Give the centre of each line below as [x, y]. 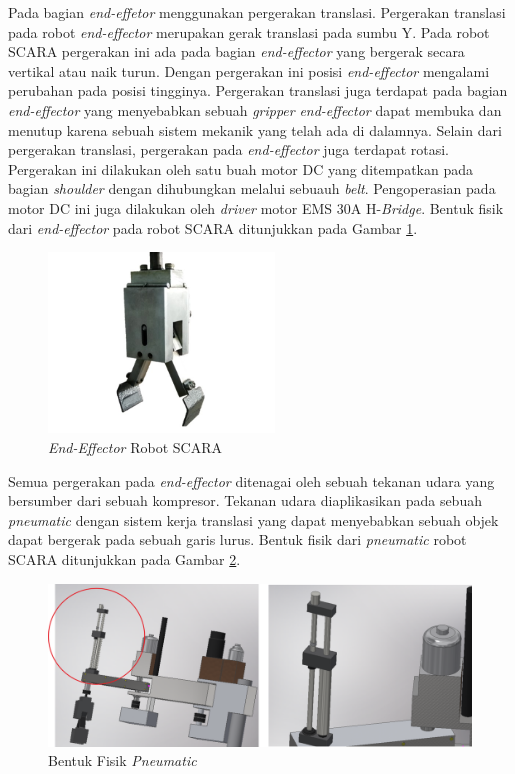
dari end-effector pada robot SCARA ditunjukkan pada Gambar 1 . [213, 227]
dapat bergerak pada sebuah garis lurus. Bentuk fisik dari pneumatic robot [237, 539]
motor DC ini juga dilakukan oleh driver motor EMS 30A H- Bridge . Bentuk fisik [256, 207]
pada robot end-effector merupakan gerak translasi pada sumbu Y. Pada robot [249, 31]
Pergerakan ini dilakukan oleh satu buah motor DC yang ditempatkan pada [240, 168]
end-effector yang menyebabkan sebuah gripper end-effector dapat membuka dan [255, 109]
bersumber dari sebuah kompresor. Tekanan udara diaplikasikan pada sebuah [245, 500]
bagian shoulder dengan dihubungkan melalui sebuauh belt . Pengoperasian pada [252, 188]
